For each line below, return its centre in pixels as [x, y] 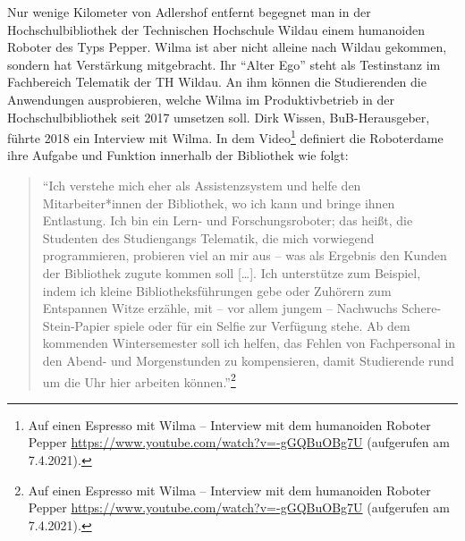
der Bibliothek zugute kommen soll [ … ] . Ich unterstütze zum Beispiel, [232, 272]
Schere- [422, 308]
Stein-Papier [76, 325]
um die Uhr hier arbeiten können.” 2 [139, 380]
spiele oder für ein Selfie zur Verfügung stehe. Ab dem [262, 325]
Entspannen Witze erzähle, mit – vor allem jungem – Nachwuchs [220, 308]
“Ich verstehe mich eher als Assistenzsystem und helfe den [202, 185]
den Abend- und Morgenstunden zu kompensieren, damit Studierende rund [248, 360]
